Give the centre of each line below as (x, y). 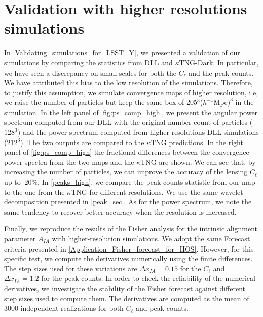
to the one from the (34, 191)
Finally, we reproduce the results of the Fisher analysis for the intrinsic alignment (131, 228)
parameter (20, 238)
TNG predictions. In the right (197, 142)
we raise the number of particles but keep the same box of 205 (101, 102)
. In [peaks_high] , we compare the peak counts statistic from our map (146, 182)
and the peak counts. (221, 72)
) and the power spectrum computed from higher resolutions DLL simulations (138, 132)
